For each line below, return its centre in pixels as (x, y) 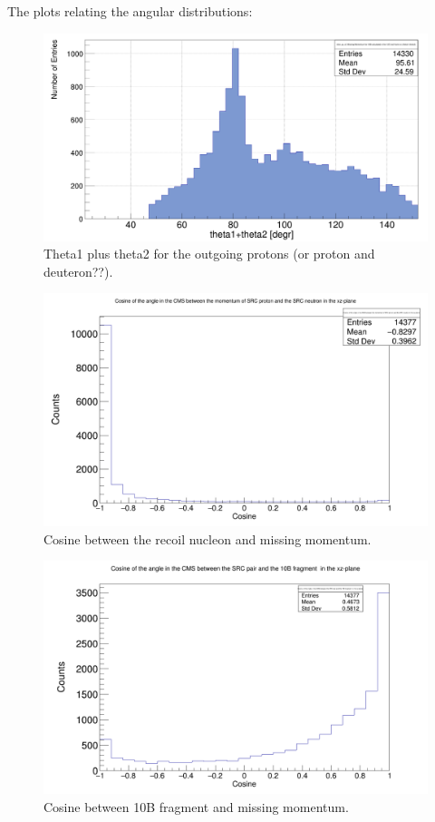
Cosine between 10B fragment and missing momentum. (196, 806)
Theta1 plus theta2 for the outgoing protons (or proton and (209, 254)
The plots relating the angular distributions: (130, 11)
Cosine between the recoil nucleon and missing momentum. (208, 538)
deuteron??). (78, 271)
